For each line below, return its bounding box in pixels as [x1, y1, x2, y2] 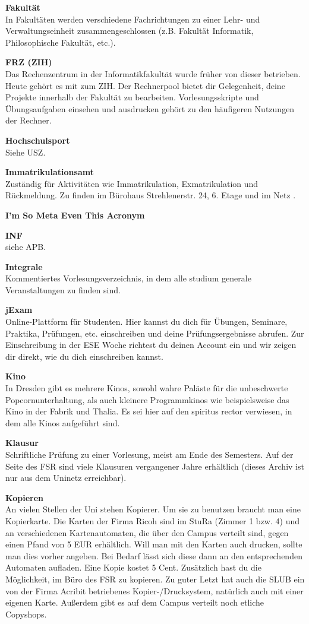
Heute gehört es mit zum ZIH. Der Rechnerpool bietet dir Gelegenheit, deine [5, 79, 285, 91]
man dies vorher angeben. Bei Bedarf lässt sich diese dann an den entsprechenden [5, 549, 302, 562]
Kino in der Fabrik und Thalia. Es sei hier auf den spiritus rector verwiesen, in [5, 405, 292, 417]
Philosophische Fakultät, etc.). [5, 36, 116, 48]
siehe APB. [5, 240, 46, 253]
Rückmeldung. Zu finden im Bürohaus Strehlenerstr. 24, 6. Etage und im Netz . [5, 189, 296, 201]
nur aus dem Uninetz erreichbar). [5, 471, 127, 484]
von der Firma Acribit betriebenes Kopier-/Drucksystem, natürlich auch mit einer [5, 584, 304, 597]
